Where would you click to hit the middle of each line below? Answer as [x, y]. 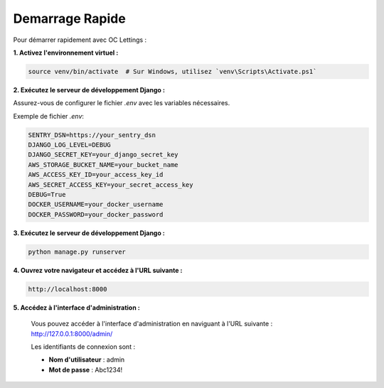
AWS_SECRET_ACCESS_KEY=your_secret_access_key [111, 184]
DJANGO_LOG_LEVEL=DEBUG [70, 145]
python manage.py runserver [77, 252]
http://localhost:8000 [68, 289]
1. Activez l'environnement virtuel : [66, 53]
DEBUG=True [47, 195]
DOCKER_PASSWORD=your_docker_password [96, 214]
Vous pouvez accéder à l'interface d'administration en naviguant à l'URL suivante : [152, 324]
